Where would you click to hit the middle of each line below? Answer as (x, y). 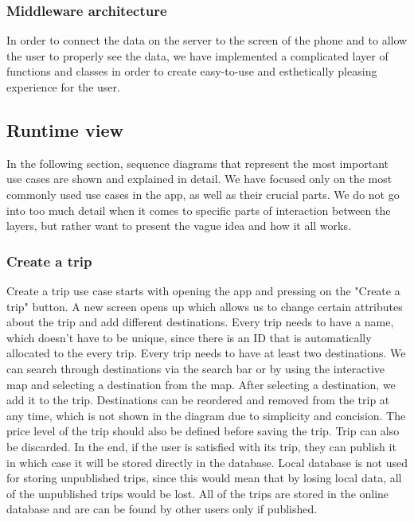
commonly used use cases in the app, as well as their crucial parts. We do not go (203, 194)
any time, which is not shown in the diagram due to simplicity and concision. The (206, 415)
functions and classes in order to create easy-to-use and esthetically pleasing (192, 71)
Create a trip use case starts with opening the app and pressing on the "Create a (203, 290)
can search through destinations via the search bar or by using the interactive (196, 368)
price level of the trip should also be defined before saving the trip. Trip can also (203, 431)
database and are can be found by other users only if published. (162, 509)
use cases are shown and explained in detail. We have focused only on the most (199, 179)
